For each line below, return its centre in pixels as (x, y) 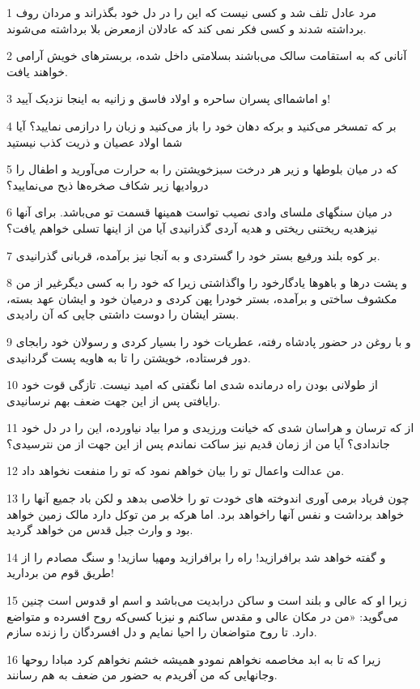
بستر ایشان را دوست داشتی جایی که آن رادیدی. (123, 314)
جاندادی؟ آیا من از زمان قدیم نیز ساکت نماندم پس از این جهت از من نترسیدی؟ (198, 443)
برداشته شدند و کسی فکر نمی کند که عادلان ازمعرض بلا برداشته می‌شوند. (187, 28)
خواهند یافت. (37, 71)
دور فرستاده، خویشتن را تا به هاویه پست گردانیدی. (129, 357)
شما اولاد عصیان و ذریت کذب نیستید (95, 141)
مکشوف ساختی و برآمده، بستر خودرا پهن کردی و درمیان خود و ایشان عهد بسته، (202, 298)
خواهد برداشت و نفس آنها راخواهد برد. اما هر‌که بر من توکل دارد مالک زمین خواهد (206, 514)
